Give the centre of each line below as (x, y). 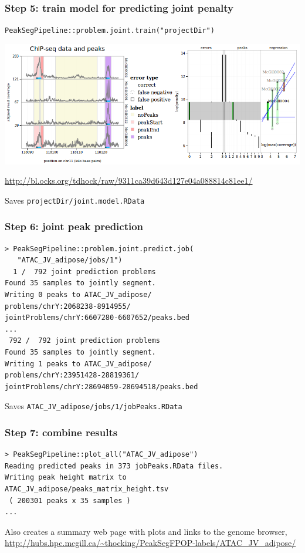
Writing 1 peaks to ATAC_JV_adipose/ (78, 364)
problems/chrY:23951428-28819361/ (72, 375)
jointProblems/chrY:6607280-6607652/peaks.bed (97, 318)
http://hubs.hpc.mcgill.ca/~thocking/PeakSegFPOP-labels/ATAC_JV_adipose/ (150, 543)
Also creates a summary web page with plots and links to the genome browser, (146, 531)
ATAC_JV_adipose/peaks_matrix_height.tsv (87, 489)
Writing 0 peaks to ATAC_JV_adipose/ (78, 295)
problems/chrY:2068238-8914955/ (68, 306)
